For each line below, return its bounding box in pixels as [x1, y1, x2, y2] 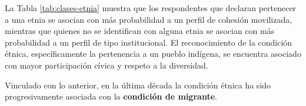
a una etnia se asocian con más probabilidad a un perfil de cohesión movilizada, [5, 13, 292, 25]
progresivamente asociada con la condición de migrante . [5, 90, 217, 102]
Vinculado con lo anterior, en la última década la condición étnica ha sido [5, 78, 271, 91]
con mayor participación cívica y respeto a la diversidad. [5, 59, 208, 71]
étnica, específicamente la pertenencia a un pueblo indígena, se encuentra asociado [5, 47, 301, 60]
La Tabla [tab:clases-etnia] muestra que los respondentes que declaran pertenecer [5, 2, 297, 13]
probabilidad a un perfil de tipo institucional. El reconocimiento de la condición [5, 36, 292, 48]
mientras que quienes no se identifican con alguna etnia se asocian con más [5, 25, 275, 37]
